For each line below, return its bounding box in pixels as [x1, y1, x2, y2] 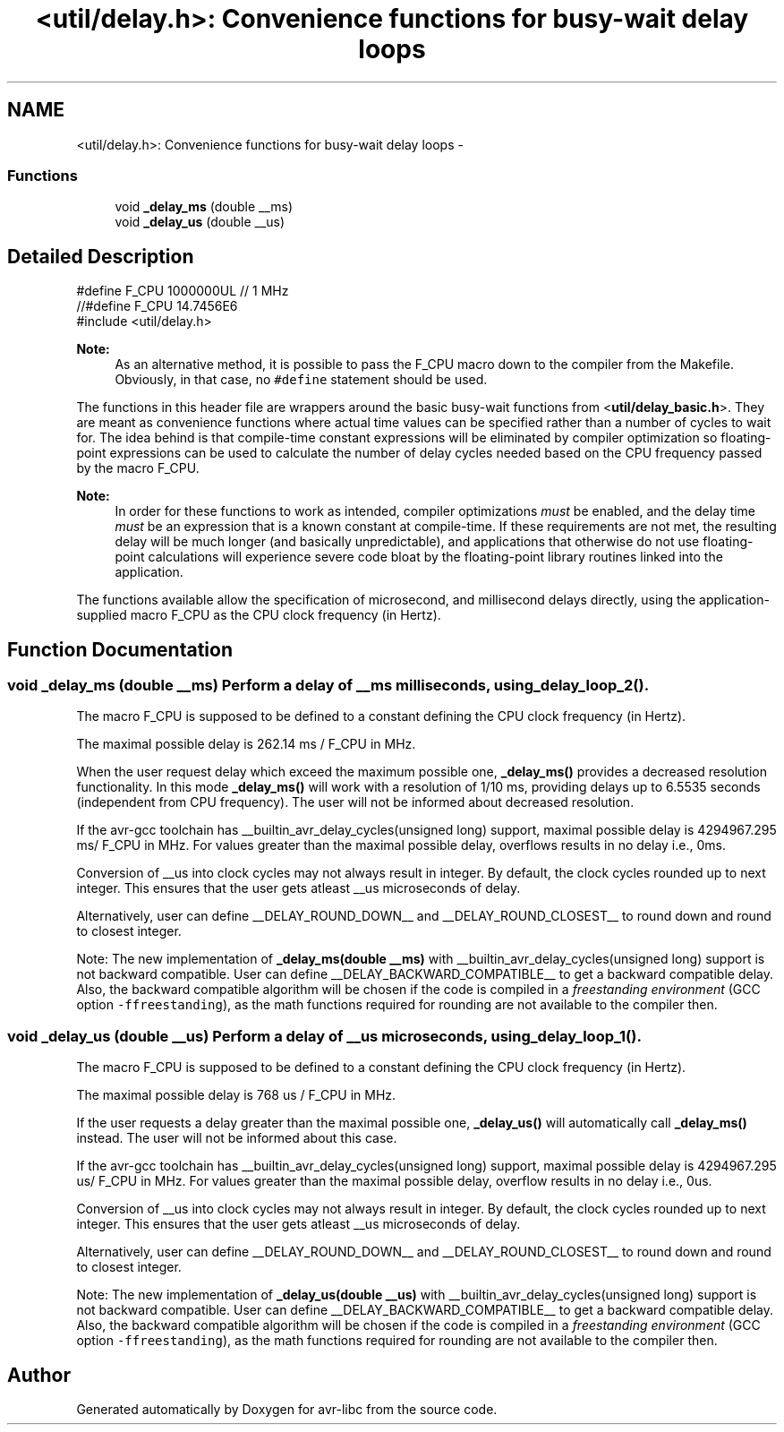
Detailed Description [7, 244, 194, 268]
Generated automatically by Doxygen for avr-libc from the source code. [76, 1402, 498, 1417]
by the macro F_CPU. [76, 460, 200, 476]
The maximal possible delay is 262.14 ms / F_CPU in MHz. [76, 736, 416, 752]
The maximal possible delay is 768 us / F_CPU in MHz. [76, 1087, 396, 1103]
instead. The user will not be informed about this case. [76, 1130, 397, 1146]
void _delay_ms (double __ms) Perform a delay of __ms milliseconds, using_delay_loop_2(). [7, 676, 650, 695]
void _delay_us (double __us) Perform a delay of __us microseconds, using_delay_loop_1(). [7, 1026, 642, 1045]
